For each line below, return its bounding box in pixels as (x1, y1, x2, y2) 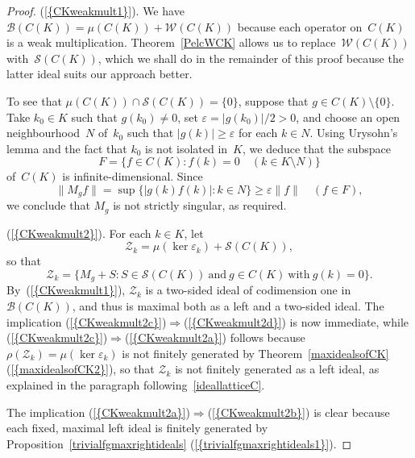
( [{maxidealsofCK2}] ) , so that (6, 360, 155, 377)
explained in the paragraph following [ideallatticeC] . (6, 377, 265, 393)
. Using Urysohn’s (309, 124, 398, 141)
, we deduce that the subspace (242, 139, 392, 156)
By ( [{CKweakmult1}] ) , (6, 281, 126, 298)
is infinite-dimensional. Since (62, 168, 203, 185)
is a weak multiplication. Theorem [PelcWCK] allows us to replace (6, 34, 336, 51)
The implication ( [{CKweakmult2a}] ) (6, 403, 190, 420)
